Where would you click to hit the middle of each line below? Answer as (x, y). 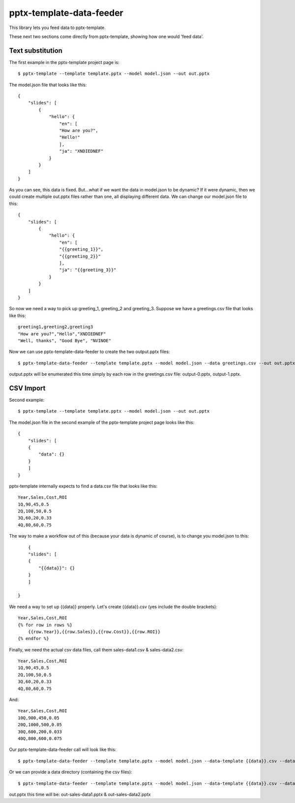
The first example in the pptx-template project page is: (64, 62)
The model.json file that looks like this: (48, 85)
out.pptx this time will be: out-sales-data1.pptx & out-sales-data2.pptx (80, 794)
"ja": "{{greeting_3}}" (88, 270)
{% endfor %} (33, 639)
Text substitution (36, 50)
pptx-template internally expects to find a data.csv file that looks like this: (83, 486)
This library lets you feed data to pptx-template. (57, 28)
